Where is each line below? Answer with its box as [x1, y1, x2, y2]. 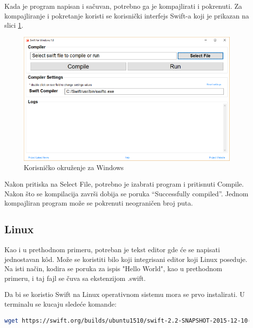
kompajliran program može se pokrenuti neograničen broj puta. [4, 198, 193, 208]
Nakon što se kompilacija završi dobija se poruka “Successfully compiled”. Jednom [4, 188, 249, 198]
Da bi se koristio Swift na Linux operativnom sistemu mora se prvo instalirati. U [4, 289, 245, 299]
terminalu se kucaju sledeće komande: [4, 298, 117, 309]
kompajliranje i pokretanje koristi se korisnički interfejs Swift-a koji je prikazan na [4, 10, 249, 20]
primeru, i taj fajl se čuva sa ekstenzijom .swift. [4, 273, 146, 283]
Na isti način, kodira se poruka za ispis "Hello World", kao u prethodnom [4, 263, 222, 274]
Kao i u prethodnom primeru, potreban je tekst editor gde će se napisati [4, 244, 220, 254]
